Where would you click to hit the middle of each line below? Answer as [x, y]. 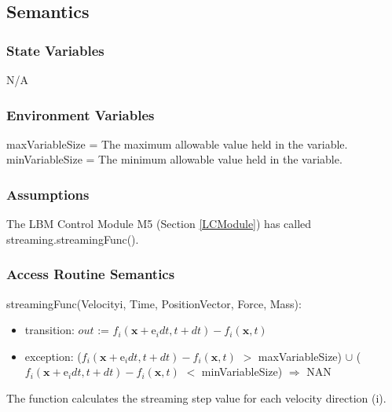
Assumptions [48, 194]
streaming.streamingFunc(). [73, 239]
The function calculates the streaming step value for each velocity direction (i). [196, 398]
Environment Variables [81, 114]
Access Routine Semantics [91, 274]
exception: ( [53, 356]
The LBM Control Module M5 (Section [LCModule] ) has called [159, 224]
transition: [49, 330]
